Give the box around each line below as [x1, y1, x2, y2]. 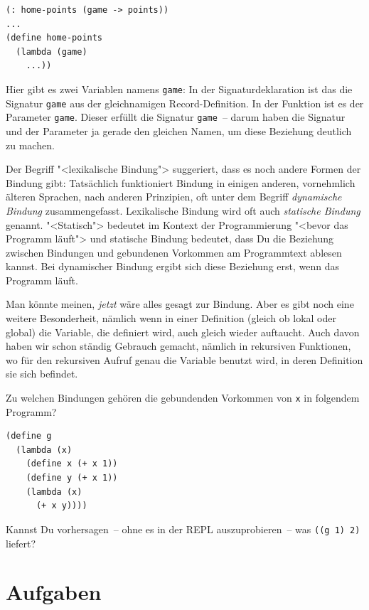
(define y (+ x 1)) [26, 473, 118, 483]
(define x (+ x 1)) [26, 459, 118, 469]
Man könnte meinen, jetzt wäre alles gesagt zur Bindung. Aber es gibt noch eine [6, 296, 354, 311]
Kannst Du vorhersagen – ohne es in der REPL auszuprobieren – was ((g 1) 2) [6, 521, 360, 536]
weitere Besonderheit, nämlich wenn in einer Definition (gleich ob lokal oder [6, 311, 336, 326]
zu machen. [6, 137, 55, 152]
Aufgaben [6, 577, 102, 606]
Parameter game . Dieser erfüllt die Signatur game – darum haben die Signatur [6, 109, 346, 124]
